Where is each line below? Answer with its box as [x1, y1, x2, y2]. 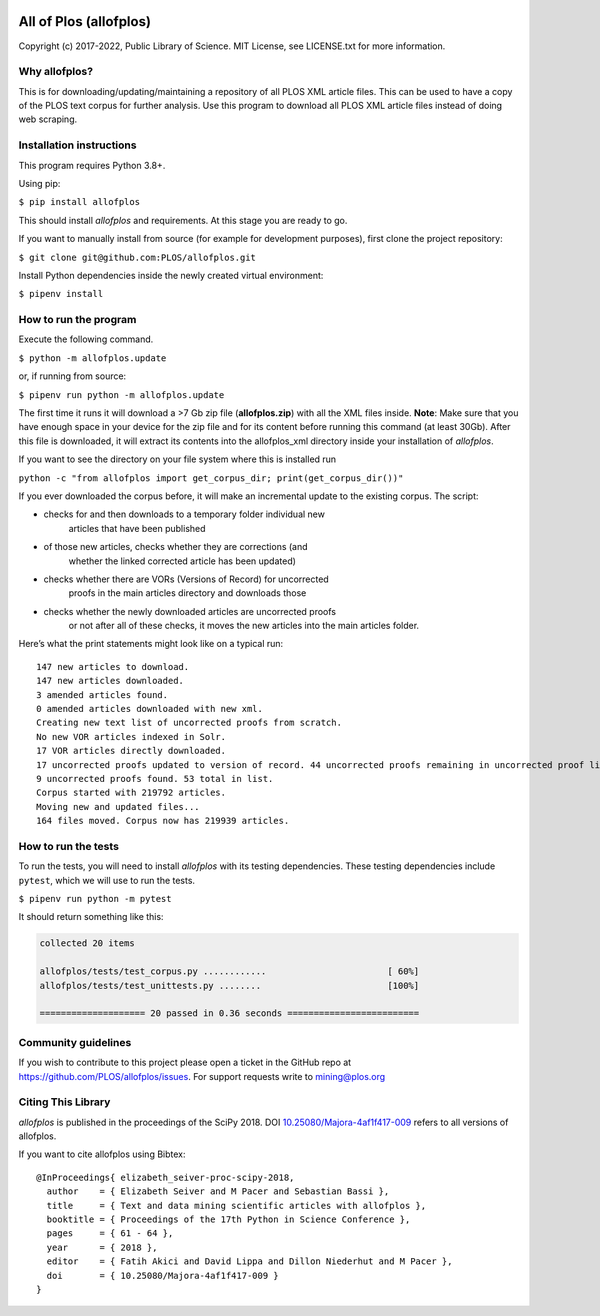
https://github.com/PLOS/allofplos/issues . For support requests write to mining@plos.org [18, 1070, 386, 1082]
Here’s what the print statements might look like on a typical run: [18, 638, 284, 650]
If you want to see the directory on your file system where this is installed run [18, 453, 337, 465]
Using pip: [18, 177, 61, 189]
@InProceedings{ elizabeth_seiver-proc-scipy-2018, [36, 1171, 295, 1183]
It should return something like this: [18, 911, 164, 923]
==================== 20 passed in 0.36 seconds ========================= [39, 1008, 420, 1019]
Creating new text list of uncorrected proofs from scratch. [36, 717, 342, 729]
